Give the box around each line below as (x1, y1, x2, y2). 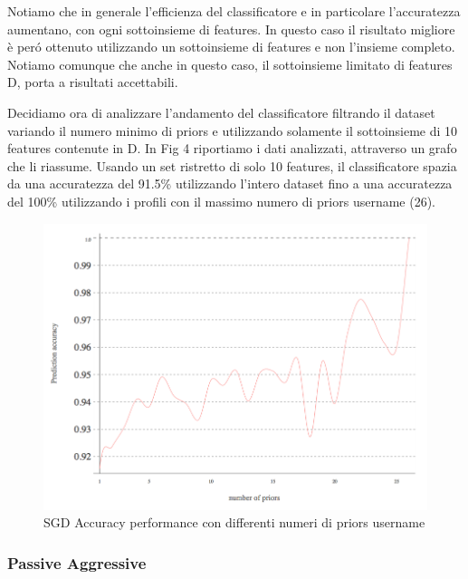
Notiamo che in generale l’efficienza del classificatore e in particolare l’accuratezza (7, 2, 461, 20)
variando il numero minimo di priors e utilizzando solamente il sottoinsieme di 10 (7, 121, 458, 140)
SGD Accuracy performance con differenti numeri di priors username (43, 513, 425, 532)
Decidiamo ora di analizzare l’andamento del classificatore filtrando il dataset (7, 102, 435, 121)
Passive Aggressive (7, 551, 147, 574)
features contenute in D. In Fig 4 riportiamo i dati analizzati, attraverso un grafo (7, 139, 457, 158)
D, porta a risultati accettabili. (7, 72, 178, 92)
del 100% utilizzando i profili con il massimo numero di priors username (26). (7, 191, 436, 210)
